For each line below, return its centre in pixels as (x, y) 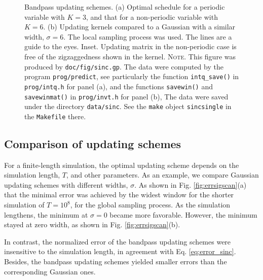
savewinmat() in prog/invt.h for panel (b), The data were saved (126, 96)
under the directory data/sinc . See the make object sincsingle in (128, 106)
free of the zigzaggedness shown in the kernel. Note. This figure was (130, 56)
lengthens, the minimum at (46, 214)
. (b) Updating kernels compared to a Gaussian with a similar (139, 27)
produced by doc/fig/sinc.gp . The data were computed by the (124, 66)
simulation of (24, 205)
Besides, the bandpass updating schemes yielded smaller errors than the (116, 261)
